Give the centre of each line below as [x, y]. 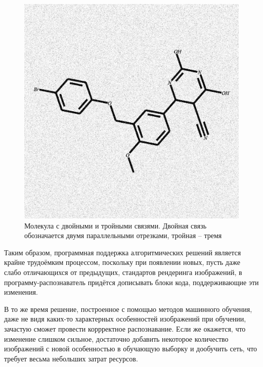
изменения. [21, 292]
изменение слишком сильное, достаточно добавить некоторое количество [116, 338]
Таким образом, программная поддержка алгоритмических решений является [123, 252]
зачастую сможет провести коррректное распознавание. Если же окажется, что [125, 328]
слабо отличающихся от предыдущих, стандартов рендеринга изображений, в [123, 272]
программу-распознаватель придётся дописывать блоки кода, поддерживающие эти [131, 282]
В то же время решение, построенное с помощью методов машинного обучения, [128, 309]
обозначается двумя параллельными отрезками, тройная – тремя [123, 235]
